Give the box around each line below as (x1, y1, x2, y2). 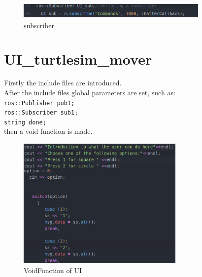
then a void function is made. (4, 126, 93, 136)
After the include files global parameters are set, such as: (4, 87, 175, 97)
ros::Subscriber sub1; (4, 109, 78, 117)
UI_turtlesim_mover (4, 49, 152, 69)
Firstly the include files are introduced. (4, 78, 122, 88)
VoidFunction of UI (24, 265, 82, 275)
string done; (4, 119, 46, 126)
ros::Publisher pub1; (4, 99, 75, 107)
